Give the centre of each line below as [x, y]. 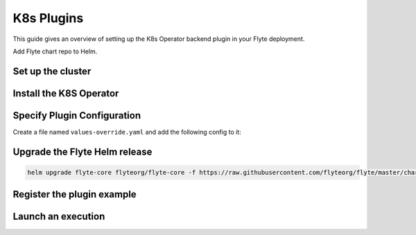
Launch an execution [59, 217]
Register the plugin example [75, 194]
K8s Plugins [48, 18]
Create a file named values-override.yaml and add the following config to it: [127, 132]
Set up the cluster [52, 71]
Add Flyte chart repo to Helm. [55, 51]
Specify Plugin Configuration [77, 115]
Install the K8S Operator [66, 93]
